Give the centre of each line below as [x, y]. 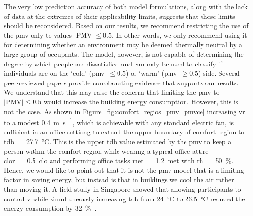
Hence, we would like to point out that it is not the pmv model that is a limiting [124, 170]
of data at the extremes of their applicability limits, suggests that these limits [119, 16]
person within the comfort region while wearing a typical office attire [106, 151]
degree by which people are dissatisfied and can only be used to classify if [113, 63]
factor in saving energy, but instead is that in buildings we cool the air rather [119, 179]
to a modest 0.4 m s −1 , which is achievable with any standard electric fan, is [119, 122]
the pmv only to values [38, 35]
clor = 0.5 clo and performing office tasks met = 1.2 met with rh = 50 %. [119, 160]
